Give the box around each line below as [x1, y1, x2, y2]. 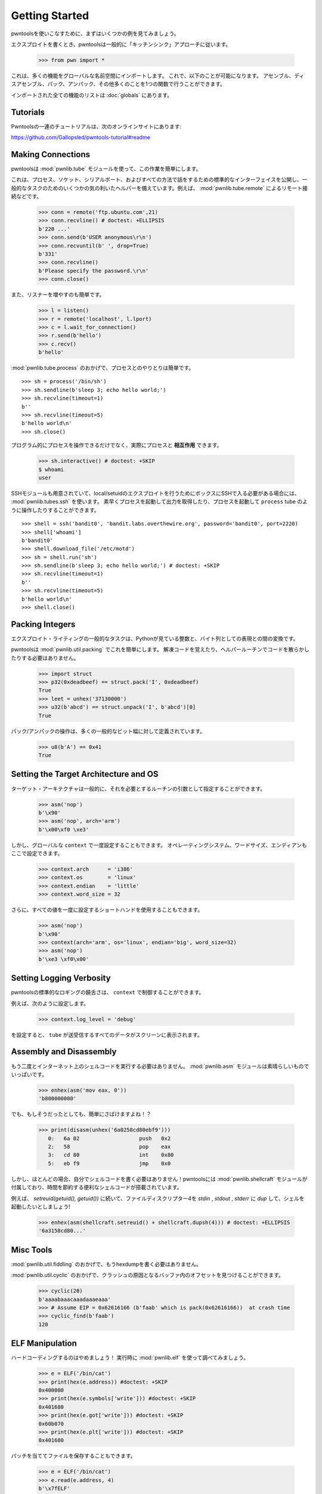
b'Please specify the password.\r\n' [38, 267, 149, 274]
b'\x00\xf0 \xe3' [38, 826, 89, 833]
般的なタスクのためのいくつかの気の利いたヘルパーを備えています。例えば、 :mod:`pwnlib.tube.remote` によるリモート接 [11, 184, 308, 191]
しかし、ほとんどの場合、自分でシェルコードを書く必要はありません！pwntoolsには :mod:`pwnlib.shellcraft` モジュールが [11, 1175, 308, 1183]
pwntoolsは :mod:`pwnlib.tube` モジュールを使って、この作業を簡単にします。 [11, 165, 202, 172]
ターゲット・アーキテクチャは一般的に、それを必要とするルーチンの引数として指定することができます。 [11, 785, 266, 792]
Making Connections [11, 149, 91, 160]
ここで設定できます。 [11, 850, 63, 857]
